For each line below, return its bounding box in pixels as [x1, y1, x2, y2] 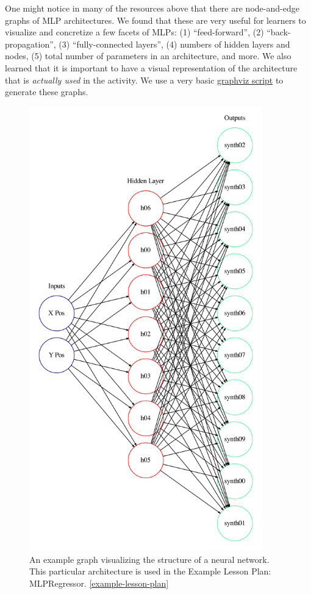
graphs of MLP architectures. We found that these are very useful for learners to [5, 13, 306, 26]
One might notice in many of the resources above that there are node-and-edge [5, 2, 299, 14]
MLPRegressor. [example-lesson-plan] [29, 576, 169, 589]
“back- [266, 26, 291, 38]
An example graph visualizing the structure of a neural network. [29, 553, 270, 565]
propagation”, [5, 37, 56, 50]
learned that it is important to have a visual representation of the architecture [5, 61, 298, 74]
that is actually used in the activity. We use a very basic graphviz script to [5, 73, 284, 86]
